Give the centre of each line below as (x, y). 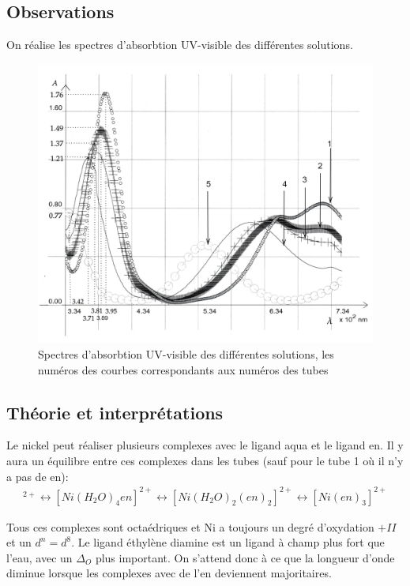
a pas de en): (38, 476)
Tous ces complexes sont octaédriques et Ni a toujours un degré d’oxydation (190, 526)
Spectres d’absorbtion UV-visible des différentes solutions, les (186, 354)
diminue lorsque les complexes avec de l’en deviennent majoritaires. (169, 573)
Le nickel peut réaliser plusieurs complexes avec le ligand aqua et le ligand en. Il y (205, 445)
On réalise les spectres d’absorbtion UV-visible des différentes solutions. (180, 45)
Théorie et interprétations (115, 412)
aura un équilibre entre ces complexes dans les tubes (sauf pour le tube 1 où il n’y (205, 460)
